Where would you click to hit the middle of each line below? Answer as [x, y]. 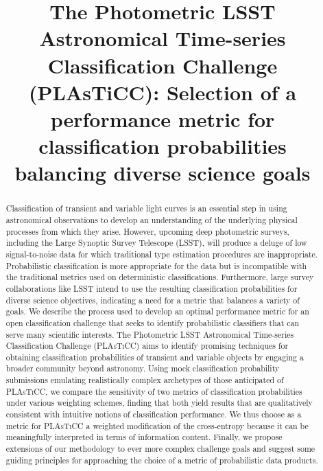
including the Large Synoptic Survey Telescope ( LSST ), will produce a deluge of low [156, 243]
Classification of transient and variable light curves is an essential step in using [146, 208]
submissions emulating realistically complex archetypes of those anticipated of [145, 380]
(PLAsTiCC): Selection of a [163, 92]
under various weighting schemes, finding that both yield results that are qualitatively [159, 403]
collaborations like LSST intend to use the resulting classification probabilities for [152, 288]
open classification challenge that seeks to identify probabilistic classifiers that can [153, 322]
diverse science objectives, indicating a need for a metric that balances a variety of [153, 300]
